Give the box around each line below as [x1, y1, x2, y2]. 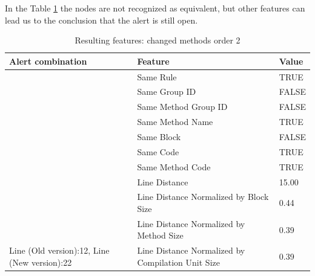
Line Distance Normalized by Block [137, 190, 269, 203]
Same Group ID [137, 85, 196, 98]
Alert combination [9, 54, 87, 67]
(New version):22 [9, 255, 72, 268]
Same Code [137, 145, 179, 158]
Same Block [137, 130, 181, 143]
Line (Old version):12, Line [9, 244, 110, 257]
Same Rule [137, 70, 177, 83]
